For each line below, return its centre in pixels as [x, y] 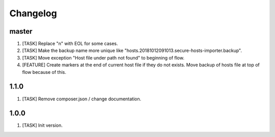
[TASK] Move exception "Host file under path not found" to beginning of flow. [103, 58]
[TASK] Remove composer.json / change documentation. [82, 99]
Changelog [33, 13]
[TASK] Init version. [43, 125]
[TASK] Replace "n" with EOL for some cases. [70, 44]
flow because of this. [44, 72]
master [21, 31]
